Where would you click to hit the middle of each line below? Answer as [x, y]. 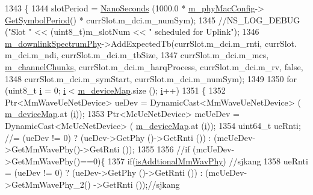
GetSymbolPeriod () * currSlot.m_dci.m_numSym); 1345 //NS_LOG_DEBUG [153, 19]
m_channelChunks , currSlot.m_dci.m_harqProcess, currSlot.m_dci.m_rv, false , [154, 66]
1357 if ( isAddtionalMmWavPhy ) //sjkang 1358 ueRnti [208, 160]
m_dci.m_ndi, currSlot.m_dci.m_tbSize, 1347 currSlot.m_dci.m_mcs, [137, 55]
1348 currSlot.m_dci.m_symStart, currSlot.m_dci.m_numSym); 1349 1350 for [151, 78]
